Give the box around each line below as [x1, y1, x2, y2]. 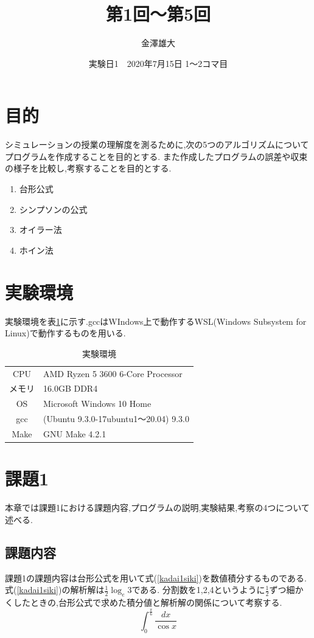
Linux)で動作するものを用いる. [5, 327, 126, 339]
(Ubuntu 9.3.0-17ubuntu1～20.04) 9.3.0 [43, 412, 190, 425]
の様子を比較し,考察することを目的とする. [5, 162, 172, 175]
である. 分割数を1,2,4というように [131, 583, 265, 596]
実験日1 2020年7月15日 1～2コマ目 [88, 57, 228, 69]
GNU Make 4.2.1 [43, 427, 106, 440]
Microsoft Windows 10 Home [43, 397, 152, 410]
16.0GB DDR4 [43, 382, 98, 395]
